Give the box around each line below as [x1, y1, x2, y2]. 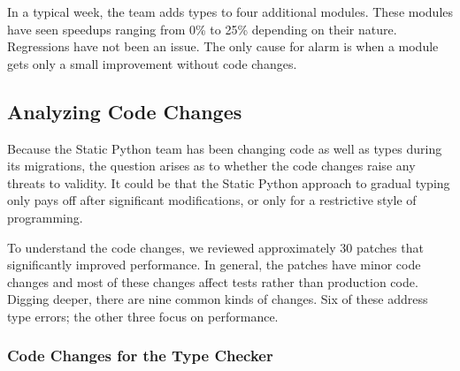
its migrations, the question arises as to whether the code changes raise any [7, 156, 416, 175]
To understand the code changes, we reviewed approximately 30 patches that [7, 238, 424, 256]
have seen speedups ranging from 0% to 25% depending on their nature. [7, 19, 397, 38]
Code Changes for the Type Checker [7, 344, 273, 367]
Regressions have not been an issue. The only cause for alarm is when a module [7, 37, 439, 56]
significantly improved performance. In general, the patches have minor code [7, 255, 421, 274]
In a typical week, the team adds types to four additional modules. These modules [7, 3, 454, 20]
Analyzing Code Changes [7, 97, 242, 125]
